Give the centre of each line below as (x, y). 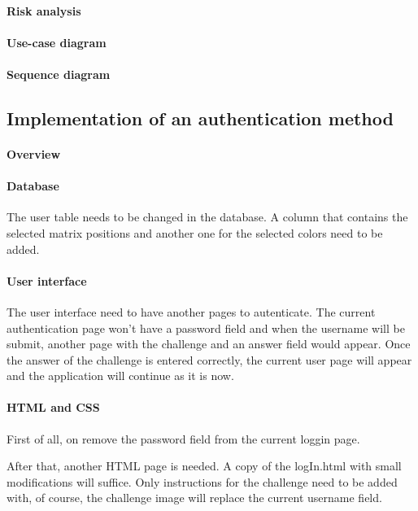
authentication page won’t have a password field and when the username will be (206, 328)
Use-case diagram (57, 42)
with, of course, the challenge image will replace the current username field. (194, 498)
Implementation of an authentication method (200, 118)
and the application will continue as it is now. (120, 376)
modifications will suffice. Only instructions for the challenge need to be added (202, 481)
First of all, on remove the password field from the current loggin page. (183, 438)
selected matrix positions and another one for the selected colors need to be (195, 232)
